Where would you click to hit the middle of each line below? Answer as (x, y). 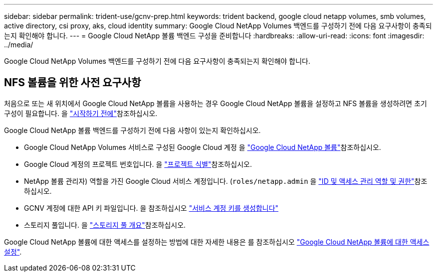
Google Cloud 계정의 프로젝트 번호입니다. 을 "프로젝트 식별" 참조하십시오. (138, 164)
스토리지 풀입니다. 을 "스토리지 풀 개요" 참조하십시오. (105, 225)
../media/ (19, 45)
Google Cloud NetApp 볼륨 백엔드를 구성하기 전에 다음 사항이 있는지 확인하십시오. (132, 130)
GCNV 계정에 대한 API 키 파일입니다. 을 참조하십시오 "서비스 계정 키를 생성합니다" (151, 208)
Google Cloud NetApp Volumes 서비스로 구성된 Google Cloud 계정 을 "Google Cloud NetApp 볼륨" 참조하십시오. (203, 147)
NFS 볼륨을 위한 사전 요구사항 (73, 83)
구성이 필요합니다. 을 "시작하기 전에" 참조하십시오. (81, 113)
